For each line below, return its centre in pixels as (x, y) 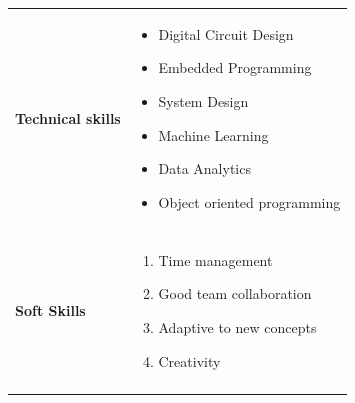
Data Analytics (204, 168)
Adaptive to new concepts (237, 327)
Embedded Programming (235, 67)
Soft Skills (50, 310)
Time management (215, 259)
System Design (203, 100)
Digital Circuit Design (226, 33)
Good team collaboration (235, 293)
